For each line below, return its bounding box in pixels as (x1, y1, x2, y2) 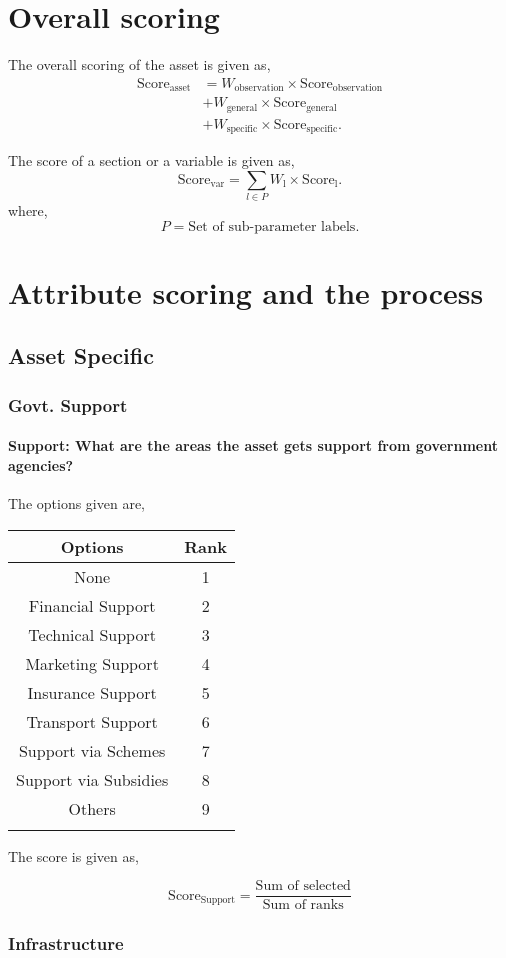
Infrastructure (8, 931, 124, 956)
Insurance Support (27, 680, 157, 704)
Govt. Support (8, 392, 128, 417)
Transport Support (26, 709, 158, 733)
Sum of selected (255, 879, 351, 894)
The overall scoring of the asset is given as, (8, 54, 271, 75)
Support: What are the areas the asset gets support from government (8, 435, 498, 456)
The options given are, (8, 493, 146, 514)
